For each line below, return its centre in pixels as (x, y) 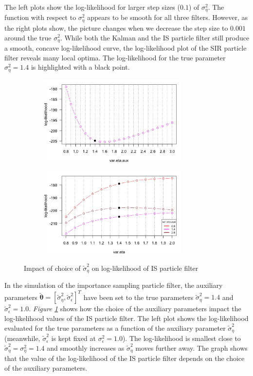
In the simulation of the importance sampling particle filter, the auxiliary (114, 285)
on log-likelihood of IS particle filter (145, 268)
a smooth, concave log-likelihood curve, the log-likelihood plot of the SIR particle (126, 47)
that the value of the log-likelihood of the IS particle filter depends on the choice (125, 358)
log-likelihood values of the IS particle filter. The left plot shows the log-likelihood (126, 318)
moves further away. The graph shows (191, 348)
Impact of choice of (52, 268)
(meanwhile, (22, 338)
